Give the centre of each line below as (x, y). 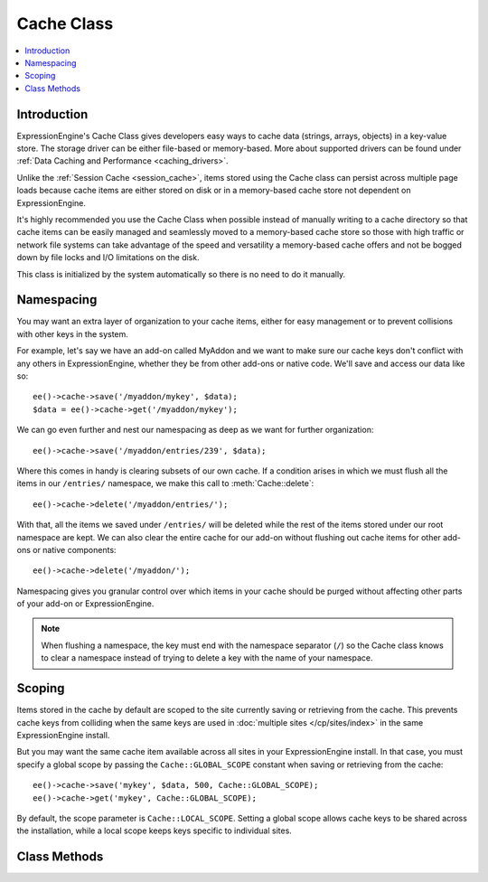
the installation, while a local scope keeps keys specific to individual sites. (155, 830)
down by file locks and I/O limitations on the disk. (108, 258)
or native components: (74, 549)
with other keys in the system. (72, 333)
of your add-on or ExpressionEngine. (85, 604)
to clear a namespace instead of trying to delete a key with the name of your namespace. (207, 658)
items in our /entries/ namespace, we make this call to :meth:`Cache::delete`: (165, 483)
